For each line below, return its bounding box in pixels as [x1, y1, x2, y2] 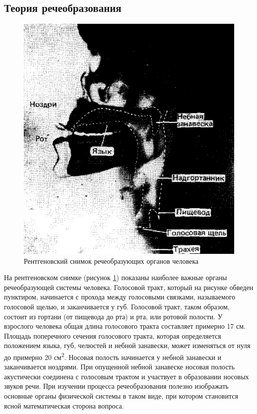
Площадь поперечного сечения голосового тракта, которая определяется [4, 330, 221, 341]
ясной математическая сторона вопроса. [4, 400, 124, 411]
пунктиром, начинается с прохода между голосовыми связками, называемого [4, 292, 236, 302]
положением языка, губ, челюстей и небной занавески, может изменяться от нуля [4, 340, 251, 351]
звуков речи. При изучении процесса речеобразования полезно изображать [4, 381, 229, 391]
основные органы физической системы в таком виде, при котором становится [4, 391, 238, 401]
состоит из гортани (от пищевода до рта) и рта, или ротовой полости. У [4, 311, 223, 321]
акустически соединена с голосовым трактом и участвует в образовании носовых [4, 371, 249, 381]
